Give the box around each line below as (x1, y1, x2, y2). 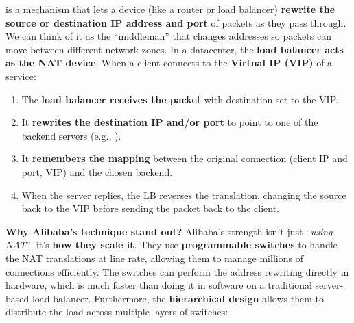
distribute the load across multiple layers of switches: (5, 305, 228, 319)
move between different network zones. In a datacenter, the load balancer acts (5, 42, 344, 56)
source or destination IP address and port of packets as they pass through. (5, 15, 346, 29)
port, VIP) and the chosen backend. (21, 164, 173, 179)
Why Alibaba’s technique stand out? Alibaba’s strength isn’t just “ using (5, 224, 333, 238)
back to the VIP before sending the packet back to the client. (21, 201, 279, 216)
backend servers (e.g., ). (21, 128, 121, 142)
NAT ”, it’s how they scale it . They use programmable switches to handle (5, 237, 338, 252)
